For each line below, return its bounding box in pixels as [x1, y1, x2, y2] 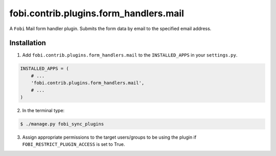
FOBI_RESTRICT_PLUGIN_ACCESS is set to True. [22, 141, 125, 147]
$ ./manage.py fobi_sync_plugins [20, 121, 104, 127]
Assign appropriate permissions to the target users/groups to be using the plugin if [22, 134, 197, 140]
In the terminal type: [22, 107, 65, 113]
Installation [9, 39, 46, 47]
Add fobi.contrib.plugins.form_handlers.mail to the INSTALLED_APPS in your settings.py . [22, 52, 238, 58]
